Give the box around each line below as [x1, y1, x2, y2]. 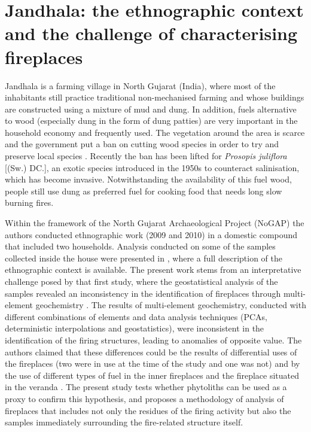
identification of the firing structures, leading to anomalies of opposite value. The [5, 333, 302, 346]
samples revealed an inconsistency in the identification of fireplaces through [5, 287, 281, 299]
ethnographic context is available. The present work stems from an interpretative [5, 263, 301, 276]
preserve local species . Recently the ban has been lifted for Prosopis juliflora [5, 150, 287, 162]
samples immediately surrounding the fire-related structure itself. [5, 416, 243, 428]
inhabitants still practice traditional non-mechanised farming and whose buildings [5, 91, 304, 104]
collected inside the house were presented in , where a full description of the [5, 251, 282, 264]
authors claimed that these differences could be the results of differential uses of [5, 345, 297, 358]
